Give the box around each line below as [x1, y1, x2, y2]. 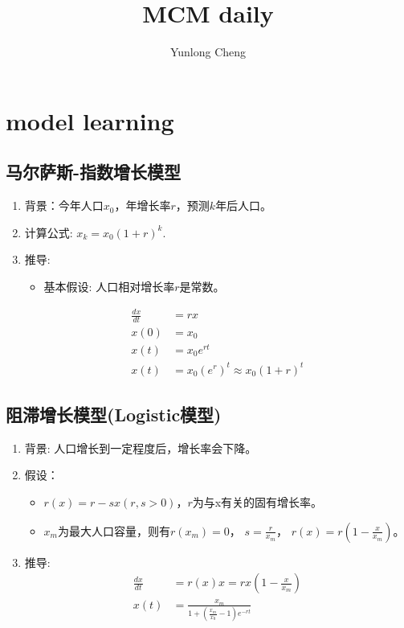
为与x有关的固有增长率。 [192, 493, 323, 510]
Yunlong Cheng [169, 43, 247, 60]
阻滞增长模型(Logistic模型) [6, 401, 222, 426]
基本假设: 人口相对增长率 [43, 277, 175, 294]
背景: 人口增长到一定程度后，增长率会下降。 [24, 439, 257, 456]
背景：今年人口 [24, 197, 104, 214]
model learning [6, 104, 174, 137]
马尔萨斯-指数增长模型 [6, 159, 182, 184]
